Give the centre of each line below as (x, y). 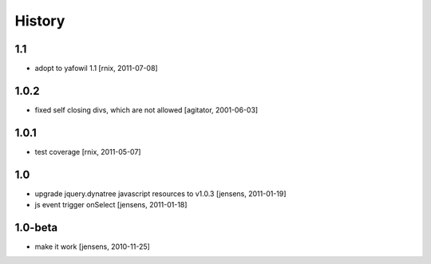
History (40, 21)
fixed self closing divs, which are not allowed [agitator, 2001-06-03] (146, 110)
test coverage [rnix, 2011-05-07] (88, 152)
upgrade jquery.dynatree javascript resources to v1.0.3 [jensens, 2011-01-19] (160, 193)
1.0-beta (36, 227)
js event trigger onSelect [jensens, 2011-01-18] (111, 205)
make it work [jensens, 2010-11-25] (93, 246)
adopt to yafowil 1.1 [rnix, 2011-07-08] (97, 69)
